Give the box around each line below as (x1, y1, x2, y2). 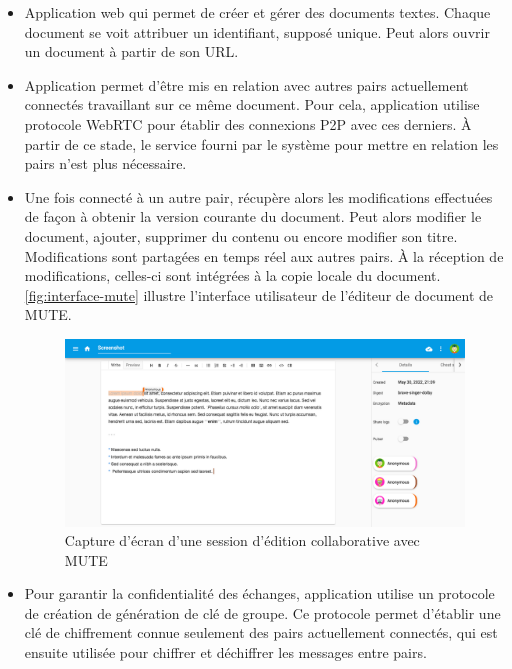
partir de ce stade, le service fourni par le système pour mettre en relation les (24, 133, 499, 154)
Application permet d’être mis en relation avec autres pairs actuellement (24, 74, 469, 95)
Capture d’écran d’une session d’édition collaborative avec (64, 530, 420, 551)
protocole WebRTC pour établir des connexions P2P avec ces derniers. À (24, 113, 472, 134)
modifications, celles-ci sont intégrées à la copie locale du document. (24, 265, 441, 286)
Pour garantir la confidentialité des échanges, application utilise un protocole (24, 583, 495, 604)
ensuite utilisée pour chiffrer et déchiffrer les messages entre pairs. (24, 642, 427, 663)
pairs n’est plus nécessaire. (24, 153, 187, 174)
